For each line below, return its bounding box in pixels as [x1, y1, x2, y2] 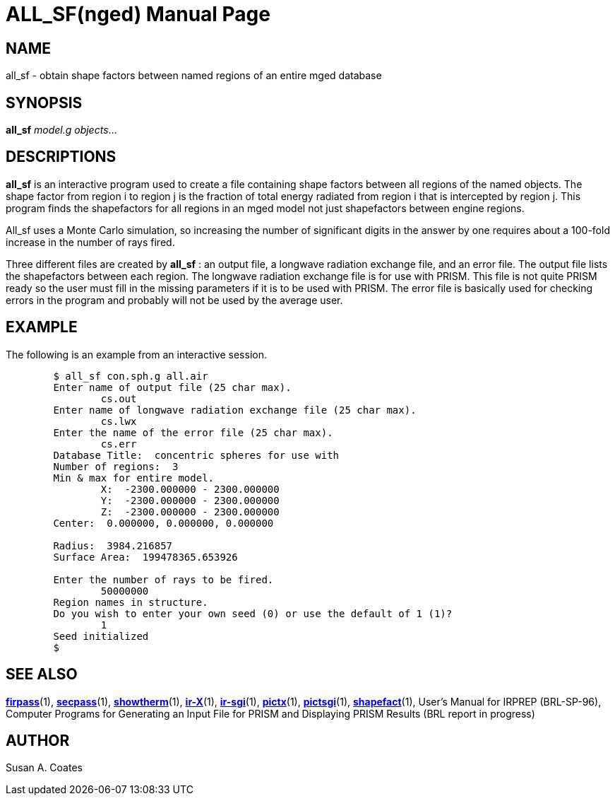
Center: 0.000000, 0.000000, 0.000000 [53, 517, 274, 529]
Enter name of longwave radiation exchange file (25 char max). [53, 404, 417, 416]
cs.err [100, 438, 137, 450]
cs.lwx [100, 415, 137, 427]
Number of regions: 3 [53, 460, 179, 472]
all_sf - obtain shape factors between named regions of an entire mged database [6, 69, 382, 82]
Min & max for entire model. [53, 472, 215, 484]
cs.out [100, 392, 137, 404]
